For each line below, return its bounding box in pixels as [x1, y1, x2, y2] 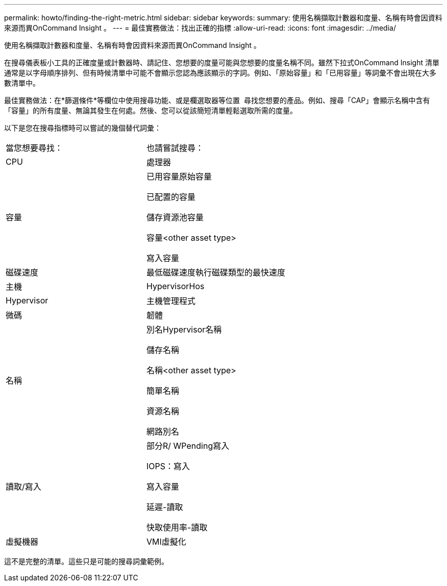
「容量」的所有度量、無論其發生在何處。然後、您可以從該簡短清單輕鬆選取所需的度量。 [4, 106, 297, 115]
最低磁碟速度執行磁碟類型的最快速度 [146, 267, 286, 277]
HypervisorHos [146, 281, 205, 291]
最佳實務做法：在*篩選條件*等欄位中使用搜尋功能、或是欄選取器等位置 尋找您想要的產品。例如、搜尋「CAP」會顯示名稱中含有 [4, 96, 430, 105]
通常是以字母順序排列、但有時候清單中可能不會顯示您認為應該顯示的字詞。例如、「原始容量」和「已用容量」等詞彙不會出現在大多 [4, 68, 436, 77]
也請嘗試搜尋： [146, 143, 204, 153]
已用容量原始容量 [146, 171, 212, 182]
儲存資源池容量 [146, 212, 204, 222]
